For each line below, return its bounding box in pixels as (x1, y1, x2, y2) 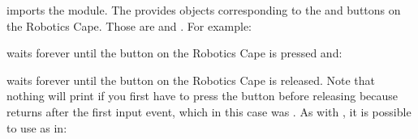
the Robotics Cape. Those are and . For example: (6, 17, 252, 34)
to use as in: (6, 119, 67, 136)
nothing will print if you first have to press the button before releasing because (6, 87, 399, 104)
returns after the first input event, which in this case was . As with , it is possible (6, 103, 412, 120)
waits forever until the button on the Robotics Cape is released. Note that (6, 71, 376, 88)
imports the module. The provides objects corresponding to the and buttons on (6, 2, 401, 18)
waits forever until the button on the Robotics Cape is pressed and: (6, 44, 343, 61)
